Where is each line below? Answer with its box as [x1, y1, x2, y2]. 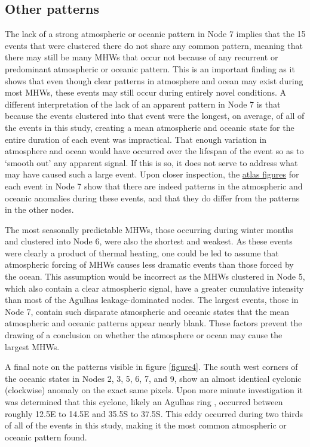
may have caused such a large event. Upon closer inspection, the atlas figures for [5, 168, 299, 180]
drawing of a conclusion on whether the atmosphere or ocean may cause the [5, 329, 283, 341]
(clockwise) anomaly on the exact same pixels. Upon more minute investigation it [5, 384, 303, 396]
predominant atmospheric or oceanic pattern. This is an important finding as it [5, 62, 295, 75]
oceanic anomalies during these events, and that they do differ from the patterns [5, 191, 300, 204]
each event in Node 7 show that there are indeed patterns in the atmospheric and [5, 179, 303, 192]
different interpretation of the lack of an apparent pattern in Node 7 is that [5, 97, 281, 110]
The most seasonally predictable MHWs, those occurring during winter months [5, 223, 293, 235]
